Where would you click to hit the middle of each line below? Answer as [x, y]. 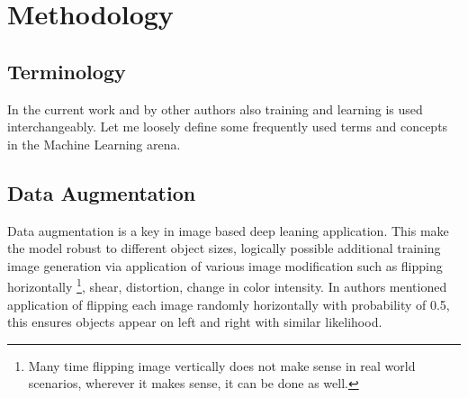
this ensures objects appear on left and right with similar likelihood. [195, 322]
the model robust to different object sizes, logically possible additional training [224, 248]
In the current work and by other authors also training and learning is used [215, 109]
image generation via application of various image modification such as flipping [225, 265]
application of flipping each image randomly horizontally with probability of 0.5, [229, 304]
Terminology [67, 71]
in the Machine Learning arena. [94, 144]
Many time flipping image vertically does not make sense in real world [222, 365]
